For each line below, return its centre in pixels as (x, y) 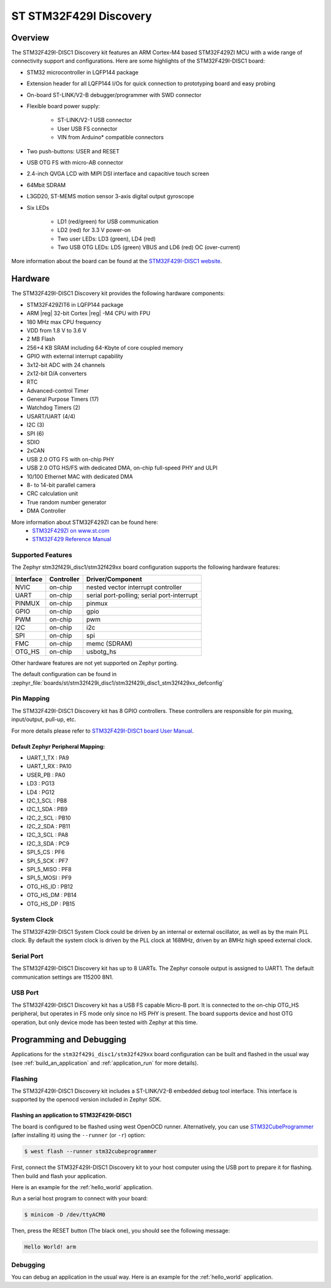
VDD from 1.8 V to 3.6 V (57, 330)
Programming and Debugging (69, 1040)
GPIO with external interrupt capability (75, 357)
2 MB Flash (41, 339)
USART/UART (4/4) (51, 416)
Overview (30, 38)
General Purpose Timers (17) (63, 399)
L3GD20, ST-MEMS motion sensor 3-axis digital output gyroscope (110, 196)
